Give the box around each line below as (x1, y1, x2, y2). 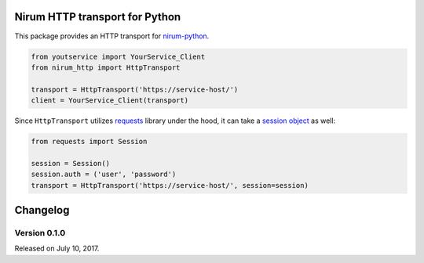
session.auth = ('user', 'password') (31, 170, 177, 179)
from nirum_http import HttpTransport (31, 63, 181, 72)
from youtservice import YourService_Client (31, 52, 206, 61)
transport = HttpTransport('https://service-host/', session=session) (31, 181, 309, 189)
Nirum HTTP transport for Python (14, 10, 181, 23)
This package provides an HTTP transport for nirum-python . (14, 31, 210, 41)
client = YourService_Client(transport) (31, 96, 188, 105)
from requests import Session (31, 137, 148, 146)
